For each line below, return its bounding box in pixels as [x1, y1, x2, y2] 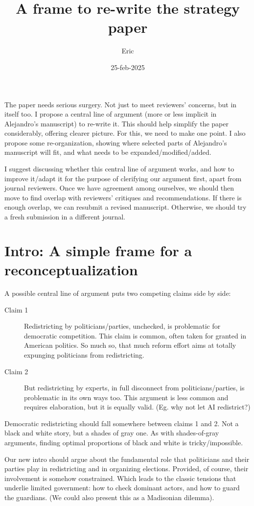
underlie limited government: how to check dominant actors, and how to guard [4, 482, 240, 493]
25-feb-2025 [111, 62, 145, 72]
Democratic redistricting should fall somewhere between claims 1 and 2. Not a [4, 418, 239, 428]
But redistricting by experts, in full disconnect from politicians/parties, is [24, 383, 245, 393]
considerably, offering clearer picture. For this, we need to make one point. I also [4, 128, 246, 138]
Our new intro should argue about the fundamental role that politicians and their [4, 454, 250, 464]
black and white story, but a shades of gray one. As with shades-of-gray [4, 428, 219, 438]
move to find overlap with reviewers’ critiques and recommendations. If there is [4, 192, 242, 202]
